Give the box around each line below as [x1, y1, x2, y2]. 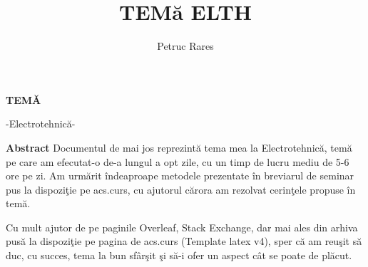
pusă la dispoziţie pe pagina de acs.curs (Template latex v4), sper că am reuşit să [6, 234, 362, 248]
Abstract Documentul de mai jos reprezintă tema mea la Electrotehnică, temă [6, 140, 352, 155]
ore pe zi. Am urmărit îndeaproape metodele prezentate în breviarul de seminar [6, 168, 354, 183]
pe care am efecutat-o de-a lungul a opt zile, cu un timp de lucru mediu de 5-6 [6, 154, 349, 169]
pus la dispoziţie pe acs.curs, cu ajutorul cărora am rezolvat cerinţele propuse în [6, 182, 356, 197]
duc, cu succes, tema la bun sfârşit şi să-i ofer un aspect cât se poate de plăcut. [6, 248, 352, 263]
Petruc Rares [157, 38, 214, 53]
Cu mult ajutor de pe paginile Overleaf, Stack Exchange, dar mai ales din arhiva [6, 219, 358, 234]
